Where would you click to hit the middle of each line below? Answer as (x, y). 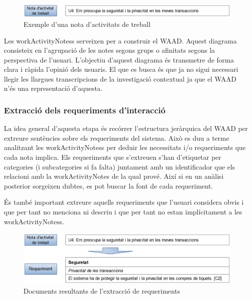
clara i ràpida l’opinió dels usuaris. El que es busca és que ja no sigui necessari (121, 69)
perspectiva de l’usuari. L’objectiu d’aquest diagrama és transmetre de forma (119, 59)
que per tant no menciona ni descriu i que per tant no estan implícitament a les (123, 212)
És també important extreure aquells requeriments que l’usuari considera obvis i (124, 202)
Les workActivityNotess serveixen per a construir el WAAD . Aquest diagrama (120, 40)
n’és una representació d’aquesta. (53, 88)
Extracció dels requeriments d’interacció (85, 110)
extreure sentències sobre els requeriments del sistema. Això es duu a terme (117, 138)
